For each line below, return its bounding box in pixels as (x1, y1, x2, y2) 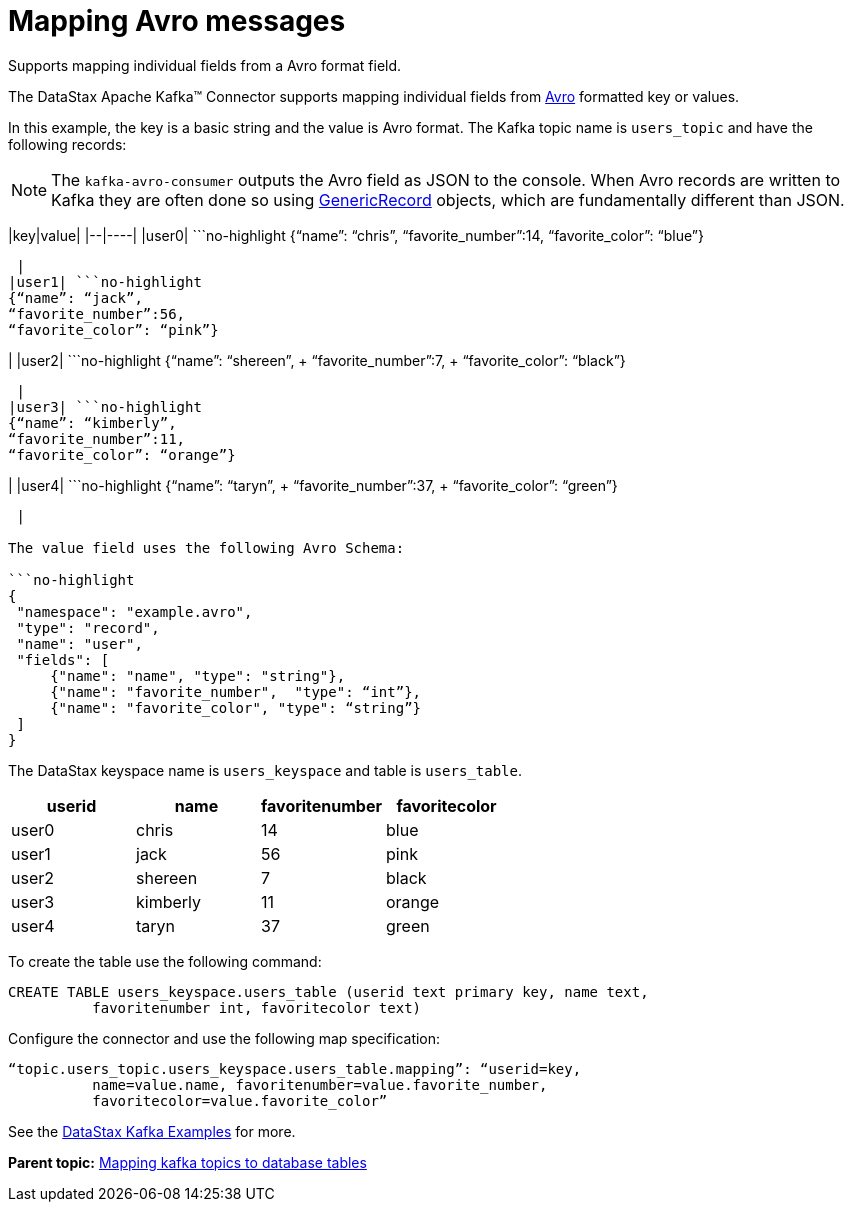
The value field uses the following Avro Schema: (8, 539, 405, 556)
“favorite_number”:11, (8, 430, 186, 447)
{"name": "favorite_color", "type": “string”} (50, 699, 422, 716)
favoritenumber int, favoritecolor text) (92, 999, 422, 1016)
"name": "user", (16, 635, 143, 652)
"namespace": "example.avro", (16, 603, 253, 620)
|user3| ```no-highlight (8, 398, 202, 415)
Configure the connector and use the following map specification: (8, 1029, 441, 1047)
